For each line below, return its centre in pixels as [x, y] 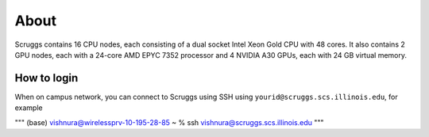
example [29, 108]
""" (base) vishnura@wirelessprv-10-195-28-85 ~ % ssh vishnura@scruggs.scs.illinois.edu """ [170, 122]
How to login [46, 78]
